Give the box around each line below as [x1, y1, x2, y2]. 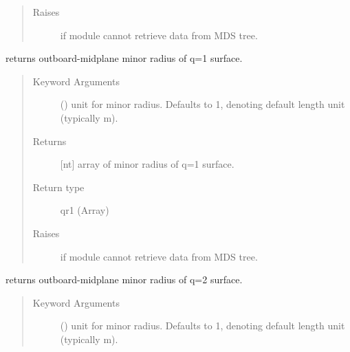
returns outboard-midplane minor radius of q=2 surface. [6, 272, 243, 287]
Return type [32, 179, 85, 194]
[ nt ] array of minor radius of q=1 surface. [60, 157, 234, 171]
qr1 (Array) [60, 203, 109, 217]
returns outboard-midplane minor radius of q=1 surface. [6, 51, 243, 65]
